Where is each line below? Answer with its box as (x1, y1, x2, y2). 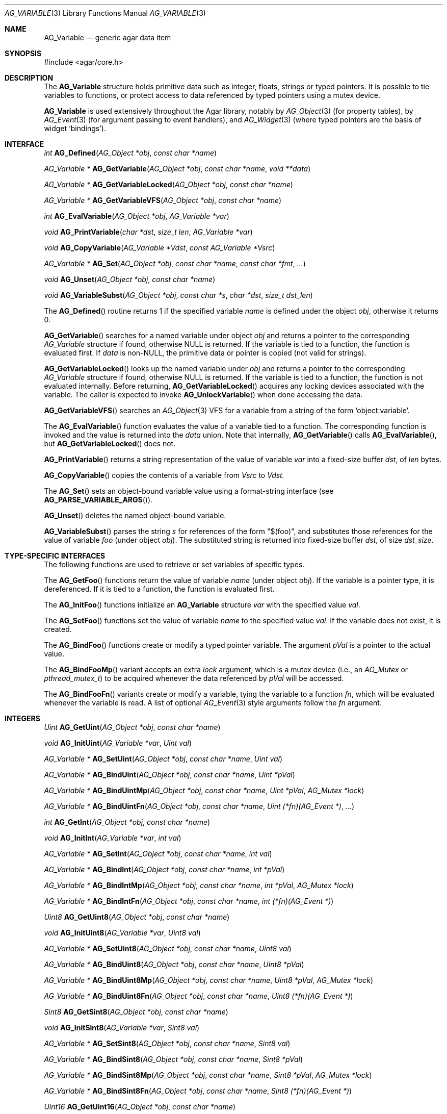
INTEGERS (5, 714, 40, 723)
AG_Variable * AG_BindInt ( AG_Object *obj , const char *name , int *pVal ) (44, 865, 285, 874)
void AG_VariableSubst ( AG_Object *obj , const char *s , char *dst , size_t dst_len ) (44, 291, 313, 299)
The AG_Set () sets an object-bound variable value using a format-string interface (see (44, 487, 334, 495)
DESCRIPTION (5, 73, 54, 82)
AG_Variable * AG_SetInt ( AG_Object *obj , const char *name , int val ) (44, 849, 272, 858)
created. (44, 625, 72, 634)
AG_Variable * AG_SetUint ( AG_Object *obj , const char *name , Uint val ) (44, 754, 283, 763)
